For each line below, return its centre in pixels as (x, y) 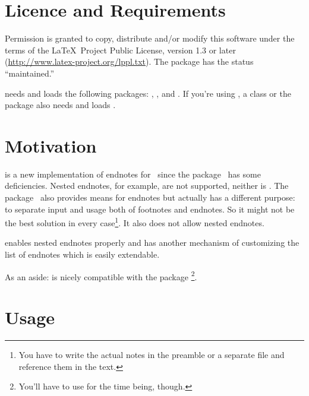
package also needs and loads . (60, 105)
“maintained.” (30, 73)
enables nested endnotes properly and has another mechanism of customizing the (152, 243)
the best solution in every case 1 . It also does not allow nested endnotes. (135, 222)
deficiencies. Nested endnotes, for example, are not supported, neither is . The (147, 186)
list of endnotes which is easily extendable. (82, 254)
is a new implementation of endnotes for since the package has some (133, 174)
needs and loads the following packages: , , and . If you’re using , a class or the (148, 93)
